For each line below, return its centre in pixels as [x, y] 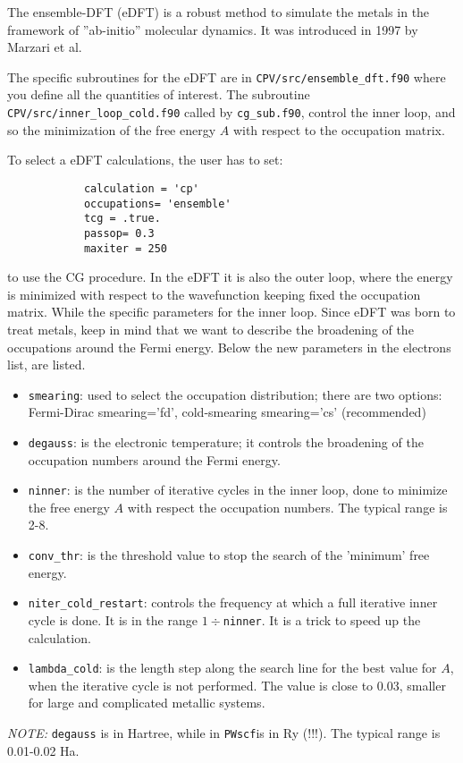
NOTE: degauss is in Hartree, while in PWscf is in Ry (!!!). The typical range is [224, 733]
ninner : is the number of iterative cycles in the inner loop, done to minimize [238, 490]
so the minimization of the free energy [112, 129]
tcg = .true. [122, 219]
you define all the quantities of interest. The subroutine [159, 94]
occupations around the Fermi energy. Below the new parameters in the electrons [229, 347]
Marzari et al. [45, 47]
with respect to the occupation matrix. [339, 129]
